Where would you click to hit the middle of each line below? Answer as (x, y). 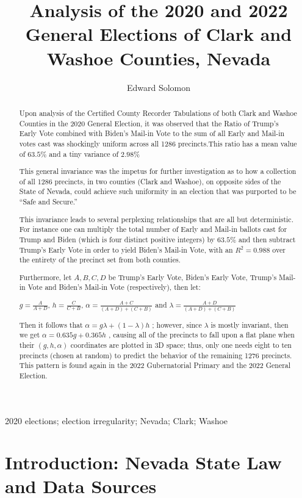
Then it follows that (51, 324)
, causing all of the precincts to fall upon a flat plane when (201, 335)
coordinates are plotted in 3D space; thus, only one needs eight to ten (181, 345)
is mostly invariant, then (250, 324)
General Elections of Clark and (159, 34)
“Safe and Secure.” (48, 202)
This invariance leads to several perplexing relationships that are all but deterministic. (156, 219)
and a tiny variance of (84, 153)
